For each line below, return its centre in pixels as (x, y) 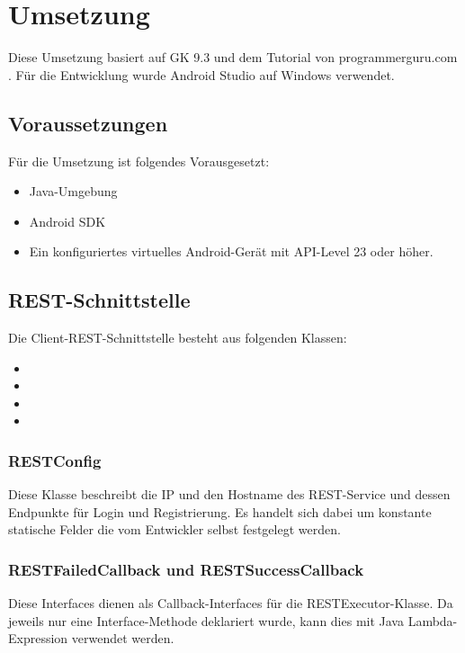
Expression (38, 638)
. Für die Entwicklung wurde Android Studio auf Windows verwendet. (201, 74)
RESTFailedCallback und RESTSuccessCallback (186, 569)
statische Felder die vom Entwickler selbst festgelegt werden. (174, 529)
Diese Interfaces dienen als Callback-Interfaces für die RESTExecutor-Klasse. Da (231, 603)
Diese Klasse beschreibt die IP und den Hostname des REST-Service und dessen (229, 494)
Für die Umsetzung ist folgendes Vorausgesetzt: (139, 161)
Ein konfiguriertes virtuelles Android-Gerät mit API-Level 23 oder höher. (231, 251)
